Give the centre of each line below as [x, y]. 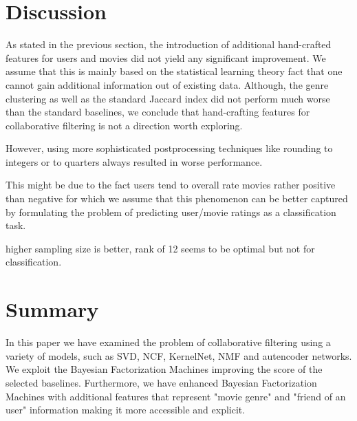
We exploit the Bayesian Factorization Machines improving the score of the [164, 369]
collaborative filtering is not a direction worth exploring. [124, 125]
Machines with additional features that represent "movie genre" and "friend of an [176, 396]
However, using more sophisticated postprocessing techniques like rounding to [169, 148]
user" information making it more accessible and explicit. [126, 410]
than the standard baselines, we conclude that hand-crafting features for [158, 112]
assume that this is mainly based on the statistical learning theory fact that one [174, 71]
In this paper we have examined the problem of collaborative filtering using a [168, 342]
